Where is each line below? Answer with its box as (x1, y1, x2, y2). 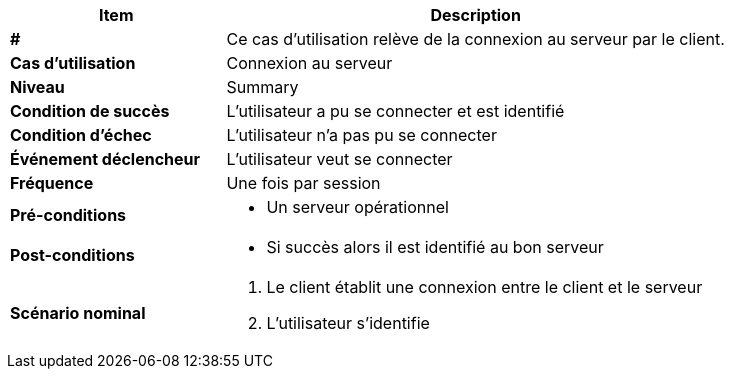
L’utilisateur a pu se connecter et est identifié (226, 101, 565, 121)
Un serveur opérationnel (266, 197, 449, 217)
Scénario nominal (10, 303, 146, 323)
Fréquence (10, 173, 94, 193)
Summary (226, 77, 299, 97)
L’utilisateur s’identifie (266, 313, 430, 333)
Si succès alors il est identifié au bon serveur (266, 237, 604, 257)
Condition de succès (10, 101, 170, 121)
